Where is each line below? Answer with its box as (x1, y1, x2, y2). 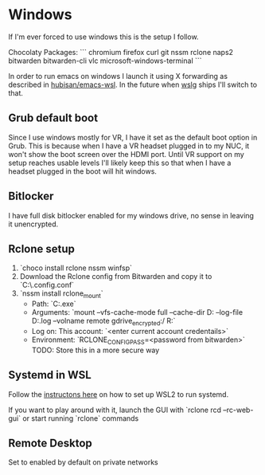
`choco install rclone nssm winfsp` (19, 263, 133, 273)
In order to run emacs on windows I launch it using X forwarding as (8, 71, 228, 80)
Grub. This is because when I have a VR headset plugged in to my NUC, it (8, 141, 250, 151)
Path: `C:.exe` (31, 299, 76, 308)
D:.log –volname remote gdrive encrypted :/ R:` (31, 316, 176, 328)
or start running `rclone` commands (22, 413, 139, 423)
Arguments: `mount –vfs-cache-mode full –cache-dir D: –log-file (31, 308, 244, 317)
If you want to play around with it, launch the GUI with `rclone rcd (8, 405, 221, 414)
